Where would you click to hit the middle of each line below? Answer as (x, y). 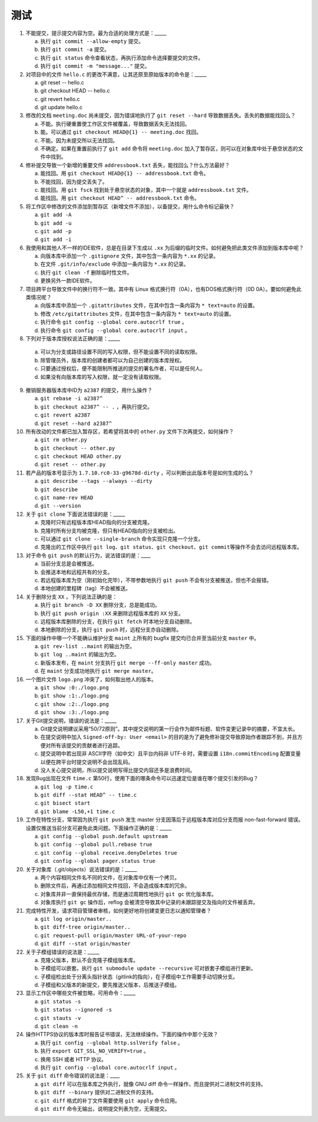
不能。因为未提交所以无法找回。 (79, 140)
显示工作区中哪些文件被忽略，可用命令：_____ (80, 993)
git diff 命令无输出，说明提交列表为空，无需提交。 (105, 1108)
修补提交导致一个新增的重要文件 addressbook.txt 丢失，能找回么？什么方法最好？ (128, 165)
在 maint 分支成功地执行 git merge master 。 (98, 671)
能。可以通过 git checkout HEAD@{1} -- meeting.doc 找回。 (121, 132)
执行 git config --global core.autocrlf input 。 (110, 1067)
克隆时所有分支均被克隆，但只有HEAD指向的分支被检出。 (110, 531)
